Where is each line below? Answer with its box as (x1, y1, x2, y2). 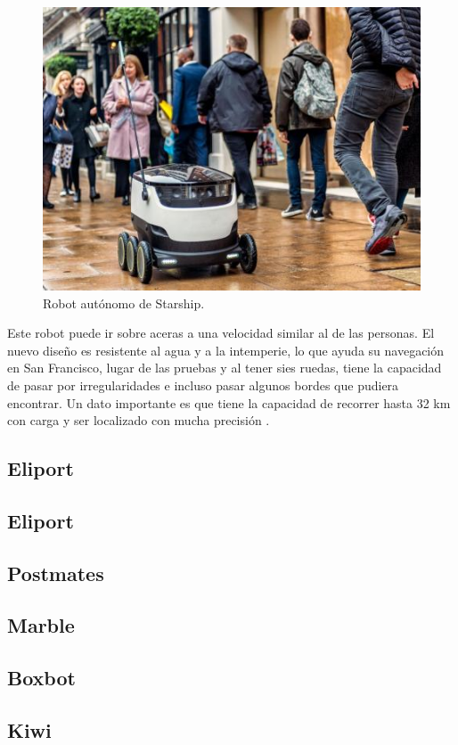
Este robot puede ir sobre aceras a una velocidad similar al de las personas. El (7, 323, 435, 342)
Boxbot (7, 664, 76, 692)
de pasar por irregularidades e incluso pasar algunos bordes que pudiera (7, 375, 399, 394)
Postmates (7, 559, 104, 586)
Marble (7, 611, 75, 639)
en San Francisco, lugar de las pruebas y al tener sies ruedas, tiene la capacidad (7, 358, 442, 377)
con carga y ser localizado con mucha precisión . (7, 411, 270, 430)
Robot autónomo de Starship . (43, 293, 205, 312)
